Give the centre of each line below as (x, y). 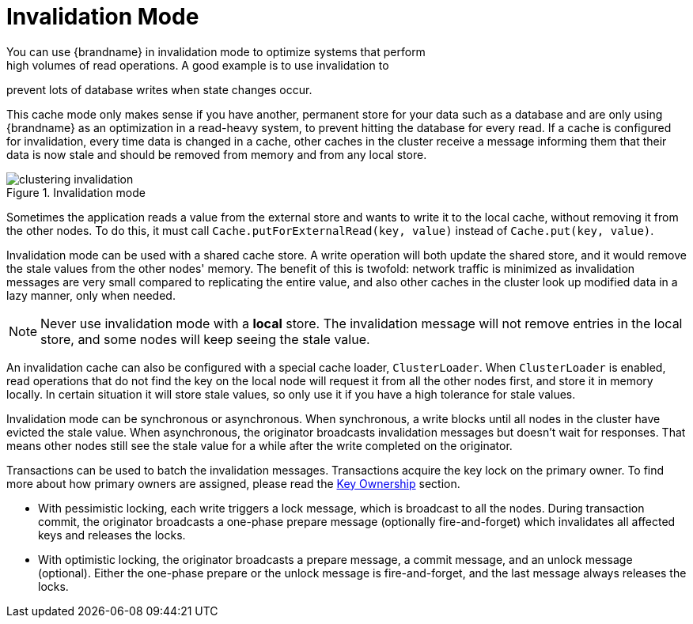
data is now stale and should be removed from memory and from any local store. (217, 154)
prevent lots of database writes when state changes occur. (159, 89)
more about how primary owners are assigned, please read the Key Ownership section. (233, 483)
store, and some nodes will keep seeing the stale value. (205, 339)
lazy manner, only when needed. (91, 295)
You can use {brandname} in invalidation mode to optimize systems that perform (216, 51)
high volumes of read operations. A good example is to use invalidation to (198, 65)
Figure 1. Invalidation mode (76, 192)
